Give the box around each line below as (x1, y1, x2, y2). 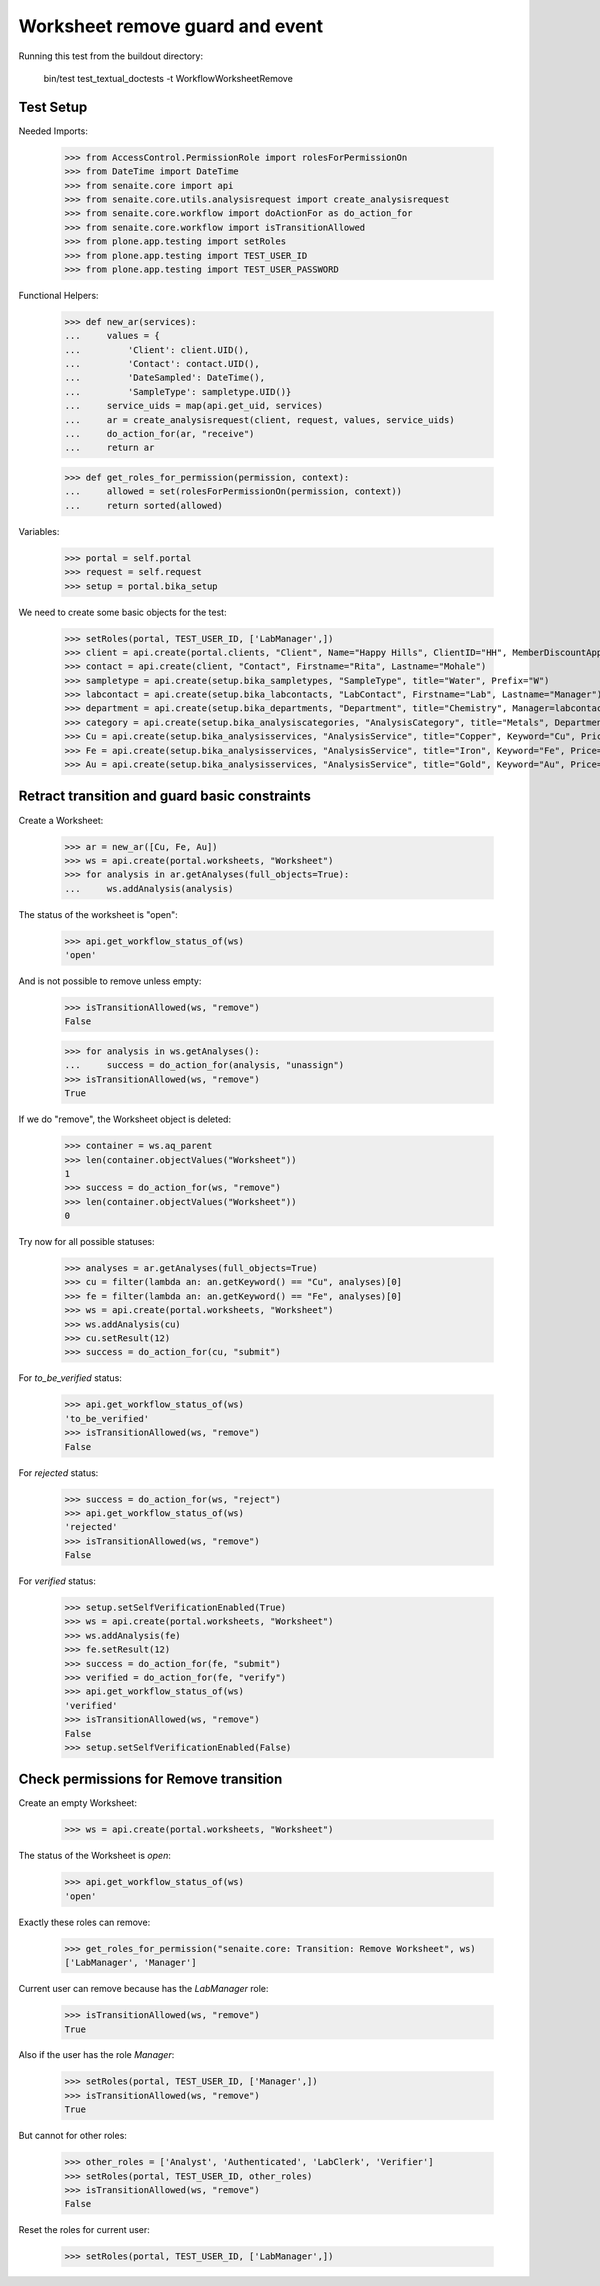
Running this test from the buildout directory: (18, 50, 204, 62)
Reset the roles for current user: (18, 2224, 150, 2236)
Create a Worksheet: (18, 814, 104, 826)
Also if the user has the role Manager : (18, 2049, 175, 2061)
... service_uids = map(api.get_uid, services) (64, 400, 324, 412)
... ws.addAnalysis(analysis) (64, 883, 234, 894)
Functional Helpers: (18, 289, 99, 301)
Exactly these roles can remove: (18, 1916, 151, 1928)
